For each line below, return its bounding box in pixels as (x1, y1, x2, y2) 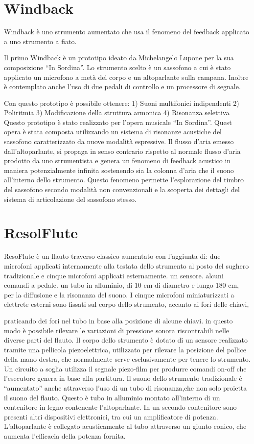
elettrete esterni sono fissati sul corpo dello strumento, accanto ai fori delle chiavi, (4, 299, 249, 309)
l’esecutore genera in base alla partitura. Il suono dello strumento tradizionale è (4, 373, 242, 383)
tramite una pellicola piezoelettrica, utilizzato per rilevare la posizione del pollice (4, 344, 246, 354)
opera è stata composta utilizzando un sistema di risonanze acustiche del (4, 126, 222, 137)
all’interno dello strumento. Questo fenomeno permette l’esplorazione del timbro (4, 174, 244, 185)
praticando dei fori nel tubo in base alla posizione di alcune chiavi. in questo (4, 315, 233, 325)
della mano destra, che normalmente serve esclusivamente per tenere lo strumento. (4, 354, 251, 364)
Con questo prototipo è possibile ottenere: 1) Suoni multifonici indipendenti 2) (4, 98, 239, 108)
